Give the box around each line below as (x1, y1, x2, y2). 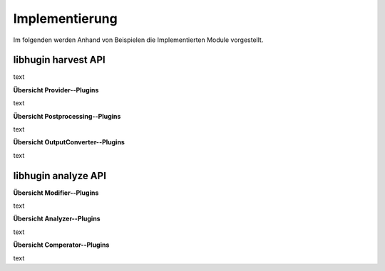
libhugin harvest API (13, 54, 106, 66)
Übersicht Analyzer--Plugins (13, 214, 101, 223)
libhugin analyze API (13, 169, 107, 181)
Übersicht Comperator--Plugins (13, 240, 110, 249)
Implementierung (13, 11, 118, 26)
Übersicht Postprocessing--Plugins (13, 112, 121, 120)
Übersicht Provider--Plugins (13, 85, 99, 94)
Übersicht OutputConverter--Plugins (13, 138, 125, 147)
